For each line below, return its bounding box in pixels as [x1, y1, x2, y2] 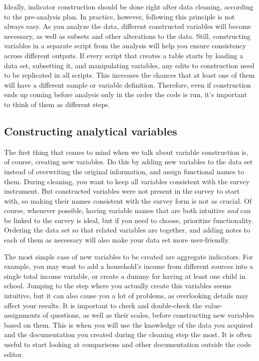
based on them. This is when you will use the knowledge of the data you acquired [4, 319, 253, 330]
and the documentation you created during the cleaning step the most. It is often [4, 329, 252, 340]
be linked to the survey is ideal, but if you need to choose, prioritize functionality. [4, 215, 254, 225]
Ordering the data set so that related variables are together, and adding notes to [4, 225, 251, 235]
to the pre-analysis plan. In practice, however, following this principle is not [4, 11, 235, 21]
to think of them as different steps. [4, 99, 110, 109]
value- [204, 300, 223, 310]
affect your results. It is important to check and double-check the [4, 300, 202, 310]
